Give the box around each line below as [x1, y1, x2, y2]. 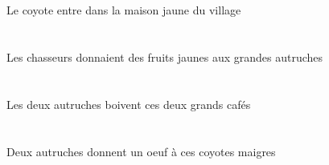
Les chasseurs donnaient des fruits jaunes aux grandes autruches [6, 48, 323, 65]
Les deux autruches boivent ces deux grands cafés [6, 95, 251, 112]
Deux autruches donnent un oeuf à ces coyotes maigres [6, 143, 276, 159]
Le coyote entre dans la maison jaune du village [6, 2, 241, 18]
